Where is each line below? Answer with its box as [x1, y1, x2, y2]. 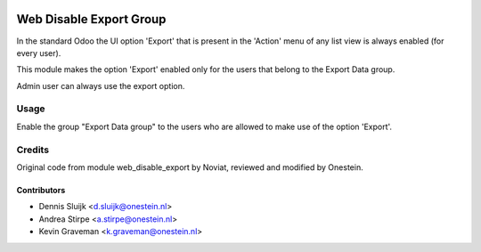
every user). [16, 47, 61, 58]
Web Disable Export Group [16, 12, 167, 27]
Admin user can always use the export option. [16, 80, 185, 91]
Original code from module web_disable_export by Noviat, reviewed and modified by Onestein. [16, 161, 364, 173]
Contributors [16, 184, 66, 195]
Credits [16, 143, 49, 156]
